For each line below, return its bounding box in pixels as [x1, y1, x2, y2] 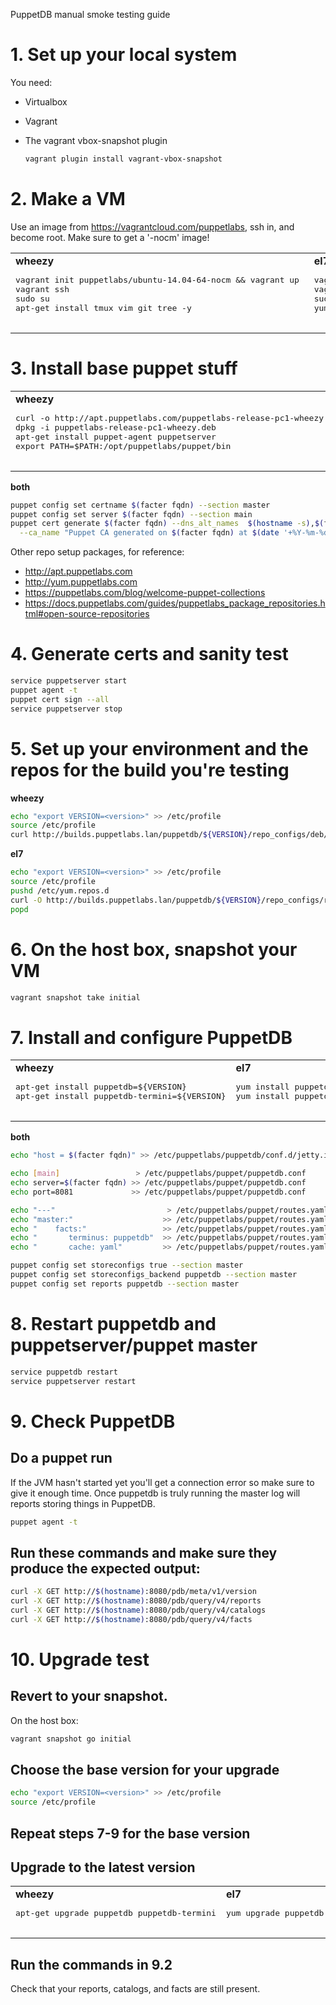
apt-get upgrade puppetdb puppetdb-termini [15, 1908, 217, 1919]
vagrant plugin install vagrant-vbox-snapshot [24, 154, 223, 164]
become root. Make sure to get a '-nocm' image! [10, 231, 210, 243]
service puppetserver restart [10, 1376, 137, 1386]
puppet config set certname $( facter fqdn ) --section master [10, 500, 271, 510]
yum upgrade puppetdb [225, 1908, 325, 1919]
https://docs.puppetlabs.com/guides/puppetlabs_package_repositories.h [24, 597, 326, 609]
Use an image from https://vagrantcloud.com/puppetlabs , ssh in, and [10, 220, 295, 233]
